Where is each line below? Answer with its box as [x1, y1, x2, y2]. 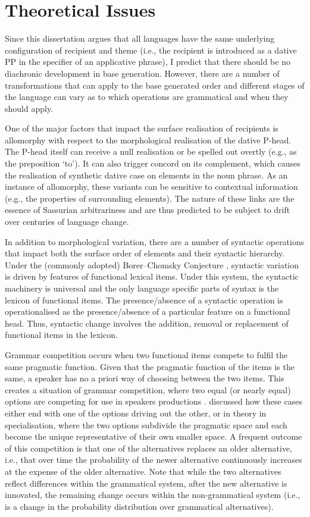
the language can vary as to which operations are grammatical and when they [5, 90, 289, 103]
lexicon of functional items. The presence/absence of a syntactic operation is [5, 293, 283, 306]
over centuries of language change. [5, 215, 129, 228]
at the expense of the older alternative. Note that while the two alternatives [5, 465, 281, 477]
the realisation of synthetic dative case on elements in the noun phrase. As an [5, 168, 288, 181]
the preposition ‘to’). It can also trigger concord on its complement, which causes [5, 157, 300, 170]
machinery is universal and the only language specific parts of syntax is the [5, 282, 279, 294]
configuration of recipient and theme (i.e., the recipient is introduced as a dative [5, 43, 297, 56]
